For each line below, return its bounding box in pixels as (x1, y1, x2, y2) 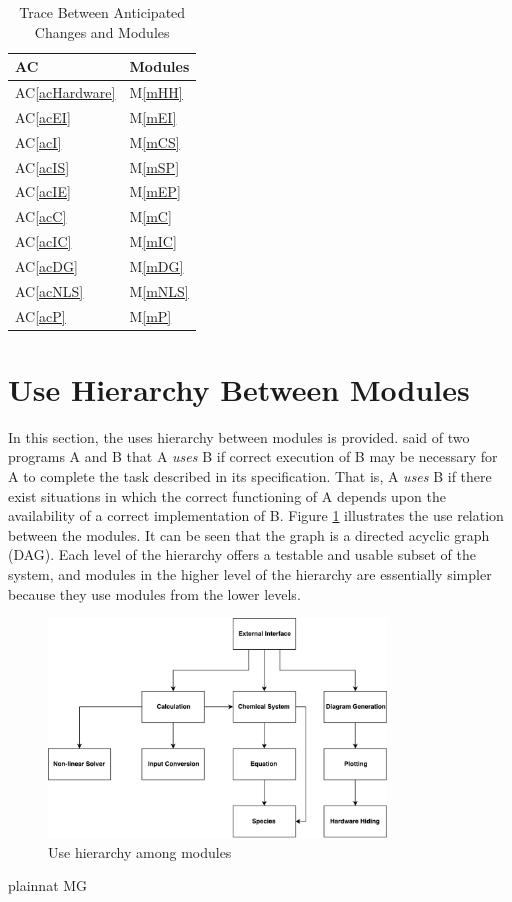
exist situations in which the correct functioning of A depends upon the (8, 485, 446, 506)
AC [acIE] (15, 181, 71, 202)
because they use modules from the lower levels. (8, 583, 301, 604)
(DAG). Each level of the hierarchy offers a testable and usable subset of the (8, 544, 477, 565)
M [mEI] (129, 106, 177, 127)
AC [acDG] (15, 255, 78, 276)
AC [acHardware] (15, 82, 116, 103)
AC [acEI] (15, 106, 71, 127)
